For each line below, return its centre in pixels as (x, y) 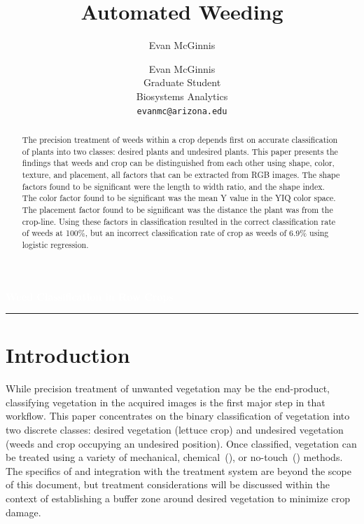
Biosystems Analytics (182, 96)
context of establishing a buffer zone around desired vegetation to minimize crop (178, 498)
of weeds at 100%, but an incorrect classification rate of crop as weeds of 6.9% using (175, 233)
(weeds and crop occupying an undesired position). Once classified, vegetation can (181, 443)
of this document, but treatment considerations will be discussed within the (168, 484)
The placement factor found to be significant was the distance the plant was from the (177, 209)
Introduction (68, 355)
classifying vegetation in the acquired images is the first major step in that (166, 402)
